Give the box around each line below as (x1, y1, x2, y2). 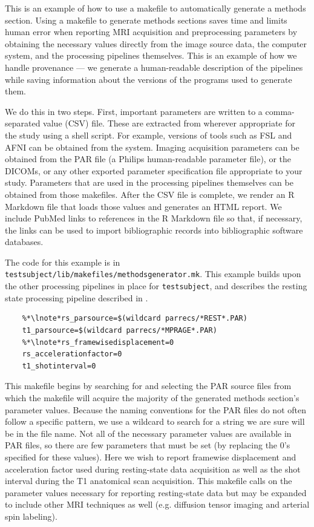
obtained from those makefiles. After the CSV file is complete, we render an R (5, 188, 295, 200)
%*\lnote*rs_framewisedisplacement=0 (22, 338, 174, 347)
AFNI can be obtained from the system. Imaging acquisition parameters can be (5, 140, 299, 153)
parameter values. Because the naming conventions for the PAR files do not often (5, 403, 306, 416)
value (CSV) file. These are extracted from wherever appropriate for (43, 117, 295, 129)
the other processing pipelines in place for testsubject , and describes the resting (5, 280, 307, 292)
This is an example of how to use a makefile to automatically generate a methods (5, 2, 306, 14)
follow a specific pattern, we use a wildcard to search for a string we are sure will (5, 415, 305, 428)
